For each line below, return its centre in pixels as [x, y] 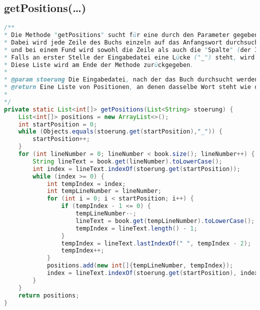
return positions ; [49, 295]
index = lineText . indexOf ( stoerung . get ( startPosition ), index [152, 273]
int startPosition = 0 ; [58, 124]
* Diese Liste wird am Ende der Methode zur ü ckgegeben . [99, 65]
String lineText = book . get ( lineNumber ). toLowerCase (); [127, 161]
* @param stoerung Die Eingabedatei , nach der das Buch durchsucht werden [131, 80]
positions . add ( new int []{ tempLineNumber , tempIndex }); [140, 266]
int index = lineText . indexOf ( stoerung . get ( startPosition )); [136, 169]
